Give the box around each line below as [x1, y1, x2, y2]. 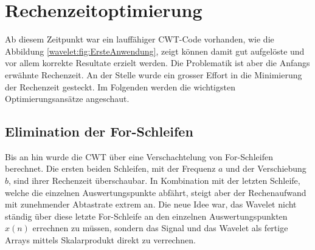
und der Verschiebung [226, 162, 306, 175]
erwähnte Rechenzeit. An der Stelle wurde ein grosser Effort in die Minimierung [5, 68, 302, 81]
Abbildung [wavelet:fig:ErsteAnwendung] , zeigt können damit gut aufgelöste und [5, 44, 305, 57]
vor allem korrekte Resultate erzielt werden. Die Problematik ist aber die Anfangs [5, 56, 310, 69]
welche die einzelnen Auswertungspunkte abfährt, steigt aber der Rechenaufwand [5, 186, 306, 198]
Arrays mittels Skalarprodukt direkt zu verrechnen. [5, 234, 196, 246]
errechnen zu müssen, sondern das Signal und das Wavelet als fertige [32, 221, 288, 234]
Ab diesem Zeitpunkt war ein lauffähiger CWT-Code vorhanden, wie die [5, 33, 274, 46]
